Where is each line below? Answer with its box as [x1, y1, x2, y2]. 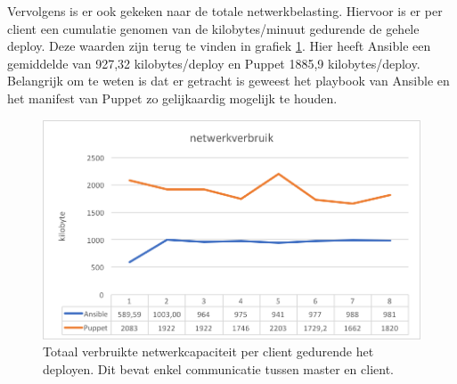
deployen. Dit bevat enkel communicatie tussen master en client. [43, 359, 394, 378]
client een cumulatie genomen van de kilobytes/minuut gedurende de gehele [7, 19, 420, 37]
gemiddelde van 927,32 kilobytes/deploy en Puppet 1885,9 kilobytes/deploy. [7, 53, 420, 72]
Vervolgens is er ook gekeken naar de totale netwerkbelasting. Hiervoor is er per [7, 2, 443, 20]
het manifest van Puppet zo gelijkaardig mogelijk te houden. [7, 88, 338, 107]
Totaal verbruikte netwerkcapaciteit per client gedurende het [43, 342, 374, 361]
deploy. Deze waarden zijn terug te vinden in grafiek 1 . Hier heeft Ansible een [7, 37, 431, 55]
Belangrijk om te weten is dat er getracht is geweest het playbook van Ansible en [7, 71, 450, 90]
